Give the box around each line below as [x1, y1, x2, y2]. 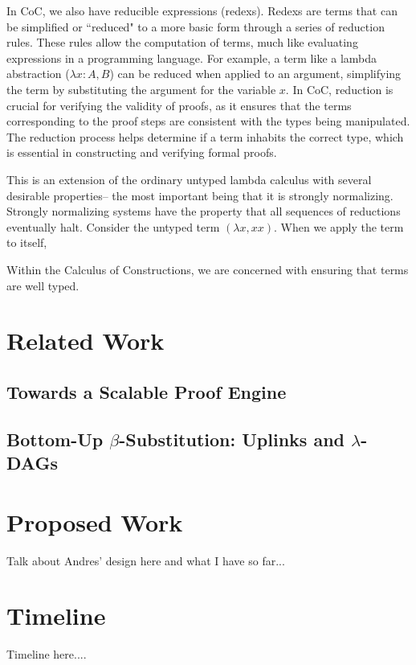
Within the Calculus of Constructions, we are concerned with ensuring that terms [6, 261, 409, 277]
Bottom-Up [6, 426, 104, 451]
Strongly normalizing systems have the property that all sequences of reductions [6, 203, 401, 220]
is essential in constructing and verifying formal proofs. [6, 144, 277, 161]
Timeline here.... [6, 646, 87, 663]
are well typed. [6, 277, 80, 294]
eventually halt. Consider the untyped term [6, 218, 220, 235]
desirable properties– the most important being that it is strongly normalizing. [6, 187, 394, 203]
